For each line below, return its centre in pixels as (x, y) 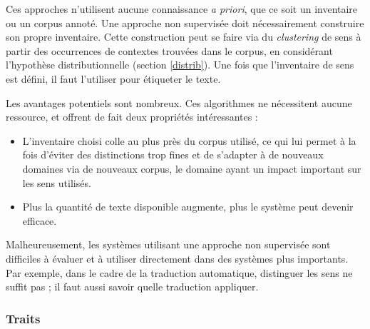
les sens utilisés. (57, 182)
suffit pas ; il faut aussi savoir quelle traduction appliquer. (132, 287)
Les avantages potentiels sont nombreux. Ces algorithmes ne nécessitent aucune (179, 102)
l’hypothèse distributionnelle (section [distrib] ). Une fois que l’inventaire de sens (180, 65)
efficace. (40, 220)
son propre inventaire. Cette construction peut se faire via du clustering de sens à (184, 37)
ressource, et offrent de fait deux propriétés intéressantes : (132, 117)
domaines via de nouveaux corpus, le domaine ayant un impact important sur (192, 168)
